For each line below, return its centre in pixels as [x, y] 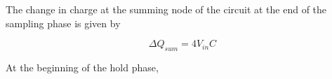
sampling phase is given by [63, 23]
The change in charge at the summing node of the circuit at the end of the [166, 9]
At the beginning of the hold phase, [82, 67]
